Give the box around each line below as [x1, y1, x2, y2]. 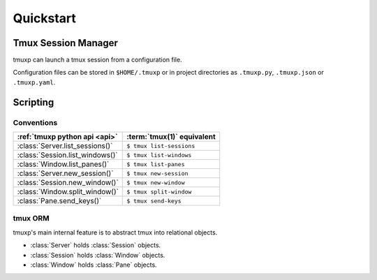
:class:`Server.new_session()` [17, 168, 114, 178]
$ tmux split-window [126, 188, 192, 196]
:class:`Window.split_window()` [17, 187, 119, 196]
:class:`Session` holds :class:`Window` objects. [30, 251, 165, 259]
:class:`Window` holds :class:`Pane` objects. [30, 260, 157, 269]
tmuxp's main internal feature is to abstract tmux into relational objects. [13, 228, 218, 237]
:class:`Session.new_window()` [17, 178, 119, 187]
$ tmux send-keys [126, 197, 182, 205]
